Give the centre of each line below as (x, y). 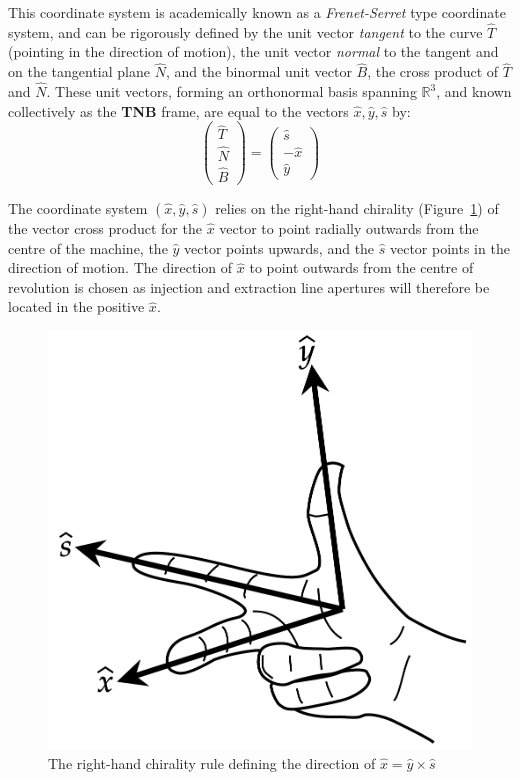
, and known (474, 91)
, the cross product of (433, 71)
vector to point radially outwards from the (349, 228)
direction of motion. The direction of (120, 267)
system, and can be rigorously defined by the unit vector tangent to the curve (245, 31)
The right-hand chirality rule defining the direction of (212, 762)
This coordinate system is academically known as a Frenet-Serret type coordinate (257, 12)
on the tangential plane (79, 71)
